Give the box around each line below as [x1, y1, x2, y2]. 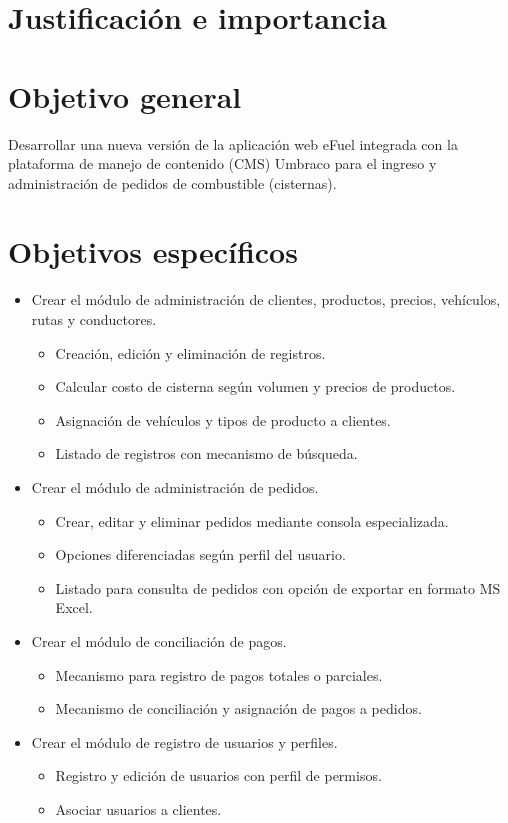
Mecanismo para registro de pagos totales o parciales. [55, 664, 383, 685]
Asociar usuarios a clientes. [55, 798, 222, 819]
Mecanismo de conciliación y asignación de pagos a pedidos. [55, 698, 422, 719]
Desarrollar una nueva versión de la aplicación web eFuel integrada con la [8, 133, 458, 154]
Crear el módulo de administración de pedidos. [31, 476, 319, 497]
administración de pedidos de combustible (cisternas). [8, 172, 337, 193]
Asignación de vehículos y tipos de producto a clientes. [55, 409, 391, 430]
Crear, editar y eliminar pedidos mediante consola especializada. [55, 510, 449, 531]
